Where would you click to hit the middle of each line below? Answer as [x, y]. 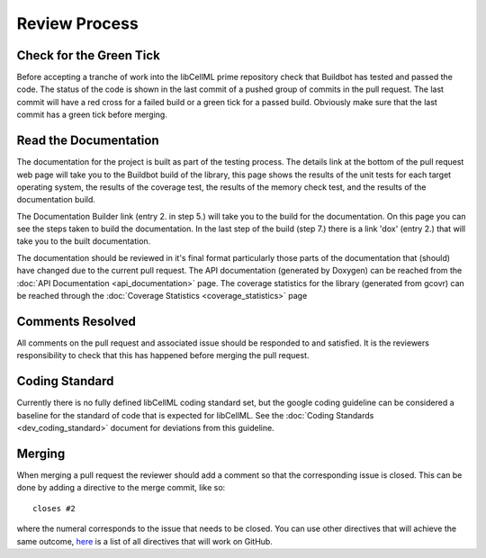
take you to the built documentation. [84, 241]
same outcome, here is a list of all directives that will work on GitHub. [145, 541]
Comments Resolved [76, 321]
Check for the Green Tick [89, 55]
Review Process [77, 23]
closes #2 [54, 508]
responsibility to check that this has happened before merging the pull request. [163, 355]
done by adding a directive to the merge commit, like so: [121, 488]
